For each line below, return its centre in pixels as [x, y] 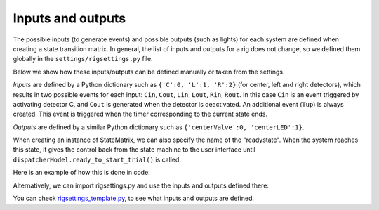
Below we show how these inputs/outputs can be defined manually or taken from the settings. [149, 72]
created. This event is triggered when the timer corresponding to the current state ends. [140, 114]
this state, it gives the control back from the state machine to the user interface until [134, 150]
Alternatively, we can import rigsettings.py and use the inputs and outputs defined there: [141, 185]
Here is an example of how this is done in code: [81, 173]
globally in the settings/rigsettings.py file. [83, 59]
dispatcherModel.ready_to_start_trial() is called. [97, 159]
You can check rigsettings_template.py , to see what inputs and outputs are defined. [133, 198]
